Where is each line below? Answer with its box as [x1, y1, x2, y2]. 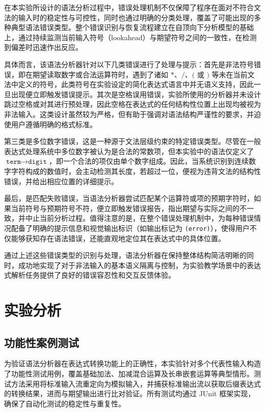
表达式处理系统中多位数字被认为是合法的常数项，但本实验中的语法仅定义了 [4, 145, 254, 156]
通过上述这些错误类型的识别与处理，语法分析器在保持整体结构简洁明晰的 [4, 250, 247, 260]
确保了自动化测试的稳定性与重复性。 [4, 398, 125, 408]
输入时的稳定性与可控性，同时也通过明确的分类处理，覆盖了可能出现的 [18, 12, 254, 22]
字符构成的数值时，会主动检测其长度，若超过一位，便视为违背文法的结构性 [11, 165, 261, 176]
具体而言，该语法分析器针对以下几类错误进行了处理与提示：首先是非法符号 [4, 58, 254, 69]
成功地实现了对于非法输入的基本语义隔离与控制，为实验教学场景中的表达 [18, 259, 261, 270]
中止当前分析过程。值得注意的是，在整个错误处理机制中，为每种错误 [25, 213, 254, 223]
